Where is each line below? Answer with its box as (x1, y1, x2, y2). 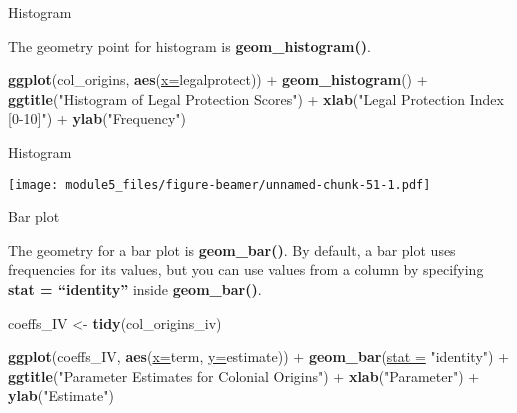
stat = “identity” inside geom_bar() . (8, 279, 262, 299)
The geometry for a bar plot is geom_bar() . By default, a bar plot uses (8, 239, 456, 260)
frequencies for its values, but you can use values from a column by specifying (8, 259, 484, 280)
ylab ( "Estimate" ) (8, 385, 114, 406)
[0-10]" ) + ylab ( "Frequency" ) (8, 108, 186, 129)
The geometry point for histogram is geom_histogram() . (8, 35, 371, 56)
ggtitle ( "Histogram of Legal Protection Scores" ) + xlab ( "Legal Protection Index (8, 88, 504, 109)
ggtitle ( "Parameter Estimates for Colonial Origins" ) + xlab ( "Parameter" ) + (8, 365, 480, 386)
